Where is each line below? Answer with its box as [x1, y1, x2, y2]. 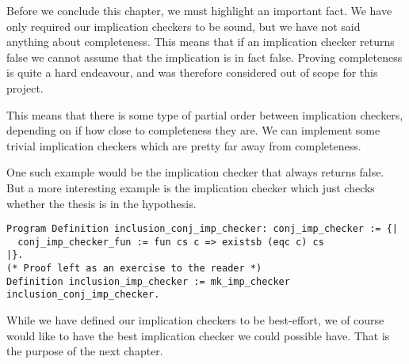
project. [6, 79, 44, 96]
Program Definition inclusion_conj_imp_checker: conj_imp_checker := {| [6, 223, 398, 235]
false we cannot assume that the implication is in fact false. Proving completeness [6, 48, 403, 65]
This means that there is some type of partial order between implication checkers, [6, 106, 403, 123]
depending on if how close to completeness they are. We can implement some [6, 122, 380, 138]
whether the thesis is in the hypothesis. [6, 195, 197, 211]
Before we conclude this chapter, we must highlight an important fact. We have [6, 2, 392, 18]
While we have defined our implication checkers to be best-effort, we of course [6, 312, 384, 328]
